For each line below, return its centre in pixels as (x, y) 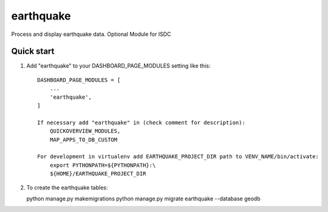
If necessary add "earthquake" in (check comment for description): (141, 122)
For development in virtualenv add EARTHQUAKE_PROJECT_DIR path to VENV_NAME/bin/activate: (178, 157)
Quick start (33, 51)
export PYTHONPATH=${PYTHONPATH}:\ (103, 165)
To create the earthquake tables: (67, 187)
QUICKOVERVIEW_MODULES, (85, 131)
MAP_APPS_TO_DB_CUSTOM (84, 140)
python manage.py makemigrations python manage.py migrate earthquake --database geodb (143, 199)
